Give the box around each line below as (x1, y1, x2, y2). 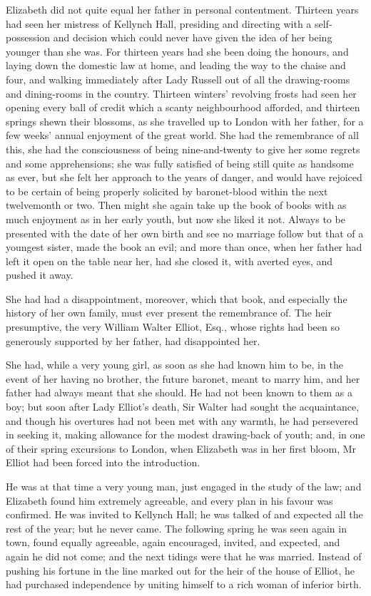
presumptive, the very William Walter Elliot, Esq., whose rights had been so (6, 319, 340, 334)
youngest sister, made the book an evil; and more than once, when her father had (6, 240, 362, 255)
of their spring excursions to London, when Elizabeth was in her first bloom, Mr (6, 441, 357, 456)
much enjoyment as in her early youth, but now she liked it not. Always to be (6, 211, 345, 226)
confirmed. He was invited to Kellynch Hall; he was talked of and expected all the (6, 507, 363, 522)
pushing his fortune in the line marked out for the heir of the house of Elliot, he (6, 562, 355, 577)
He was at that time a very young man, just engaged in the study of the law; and (6, 479, 362, 493)
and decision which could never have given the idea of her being (53, 30, 332, 45)
